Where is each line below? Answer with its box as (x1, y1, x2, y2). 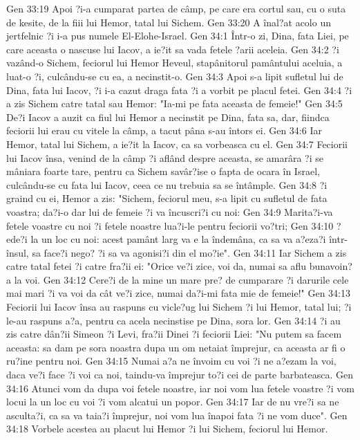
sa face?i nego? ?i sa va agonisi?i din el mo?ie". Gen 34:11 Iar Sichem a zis (32, 245, 347, 259)
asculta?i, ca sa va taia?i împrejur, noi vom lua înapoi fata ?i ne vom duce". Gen (6, 407, 348, 422)
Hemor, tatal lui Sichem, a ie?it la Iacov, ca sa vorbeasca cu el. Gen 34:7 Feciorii (6, 136, 348, 151)
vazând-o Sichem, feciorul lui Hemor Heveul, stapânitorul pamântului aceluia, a (6, 55, 343, 70)
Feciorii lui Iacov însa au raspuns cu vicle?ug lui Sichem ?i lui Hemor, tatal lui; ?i (6, 300, 352, 314)
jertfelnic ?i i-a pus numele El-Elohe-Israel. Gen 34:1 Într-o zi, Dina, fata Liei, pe (6, 28, 349, 43)
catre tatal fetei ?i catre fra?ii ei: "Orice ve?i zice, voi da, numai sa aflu (6, 259, 306, 273)
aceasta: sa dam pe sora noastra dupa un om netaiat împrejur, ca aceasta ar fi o (6, 340, 345, 354)
